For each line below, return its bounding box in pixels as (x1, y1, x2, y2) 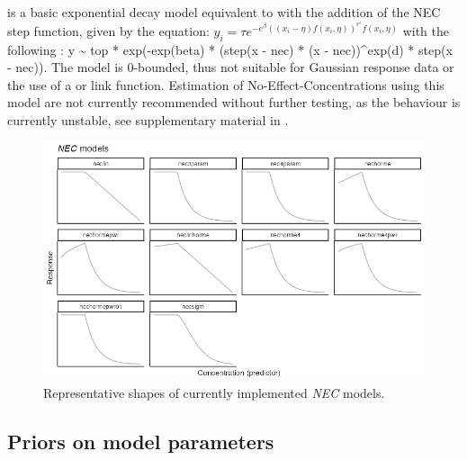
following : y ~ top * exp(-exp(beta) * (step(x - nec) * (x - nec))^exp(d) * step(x (7, 40, 453, 59)
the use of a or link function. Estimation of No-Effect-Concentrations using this (7, 75, 445, 94)
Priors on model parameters (7, 428, 274, 455)
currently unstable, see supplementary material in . (7, 110, 289, 129)
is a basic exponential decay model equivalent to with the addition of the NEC (7, 3, 441, 21)
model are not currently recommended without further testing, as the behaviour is (7, 93, 461, 112)
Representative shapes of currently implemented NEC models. (43, 383, 385, 402)
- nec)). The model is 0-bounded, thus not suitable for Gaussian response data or (7, 58, 454, 77)
